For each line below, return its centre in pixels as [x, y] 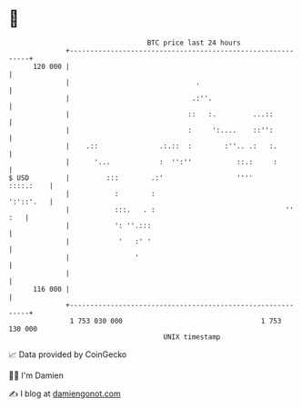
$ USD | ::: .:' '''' [131, 178]
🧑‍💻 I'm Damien [36, 375]
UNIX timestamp [192, 337]
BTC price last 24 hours [194, 43]
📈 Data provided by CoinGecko [68, 354]
